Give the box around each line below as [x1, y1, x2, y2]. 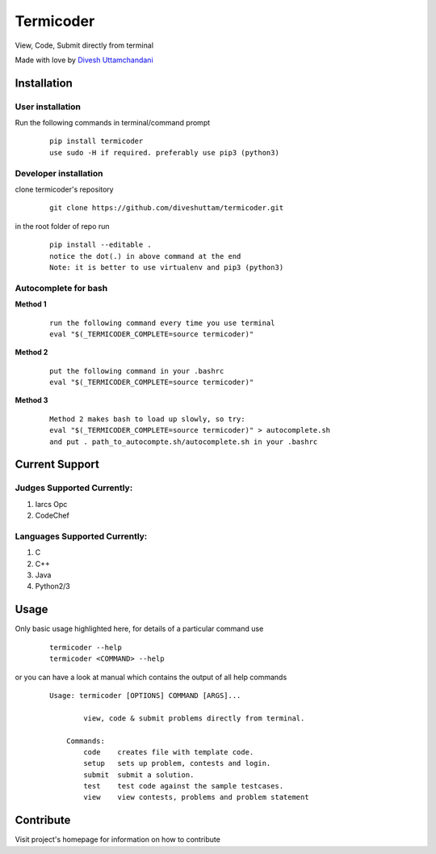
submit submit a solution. [83, 770, 195, 780]
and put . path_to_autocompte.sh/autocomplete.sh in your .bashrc [49, 437, 318, 446]
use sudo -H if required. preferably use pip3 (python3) [49, 148, 280, 157]
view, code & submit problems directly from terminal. [83, 713, 305, 723]
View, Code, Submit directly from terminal [15, 40, 153, 50]
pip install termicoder [49, 137, 144, 146]
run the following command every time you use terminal [49, 318, 275, 328]
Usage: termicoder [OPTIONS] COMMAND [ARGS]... [49, 691, 241, 700]
